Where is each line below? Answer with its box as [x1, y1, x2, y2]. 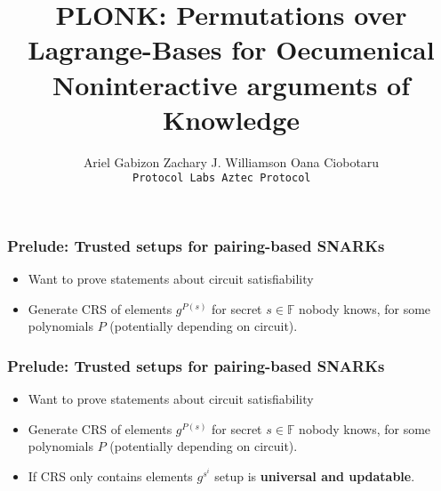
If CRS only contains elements [28, 467, 193, 486]
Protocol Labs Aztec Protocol [132, 172, 311, 185]
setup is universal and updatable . [214, 467, 415, 486]
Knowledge [162, 101, 301, 137]
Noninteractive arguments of [52, 66, 411, 102]
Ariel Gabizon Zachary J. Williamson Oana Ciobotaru [83, 152, 380, 171]
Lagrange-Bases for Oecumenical [28, 31, 435, 68]
